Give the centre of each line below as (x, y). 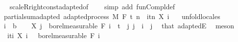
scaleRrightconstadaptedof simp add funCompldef (92, 6)
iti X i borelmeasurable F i (53, 35)
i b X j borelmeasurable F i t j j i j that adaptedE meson (119, 26)
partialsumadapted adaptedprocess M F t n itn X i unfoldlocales (112, 16)
